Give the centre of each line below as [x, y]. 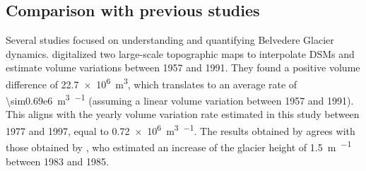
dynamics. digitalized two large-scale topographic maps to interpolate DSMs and [180, 53]
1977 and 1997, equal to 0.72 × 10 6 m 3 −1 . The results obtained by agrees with [181, 130]
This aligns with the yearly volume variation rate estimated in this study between [183, 114]
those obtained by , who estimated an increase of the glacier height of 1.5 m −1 [179, 146]
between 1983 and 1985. [57, 161]
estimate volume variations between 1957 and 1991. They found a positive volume [183, 67]
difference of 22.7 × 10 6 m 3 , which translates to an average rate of [152, 83]
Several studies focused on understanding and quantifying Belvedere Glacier [170, 40]
